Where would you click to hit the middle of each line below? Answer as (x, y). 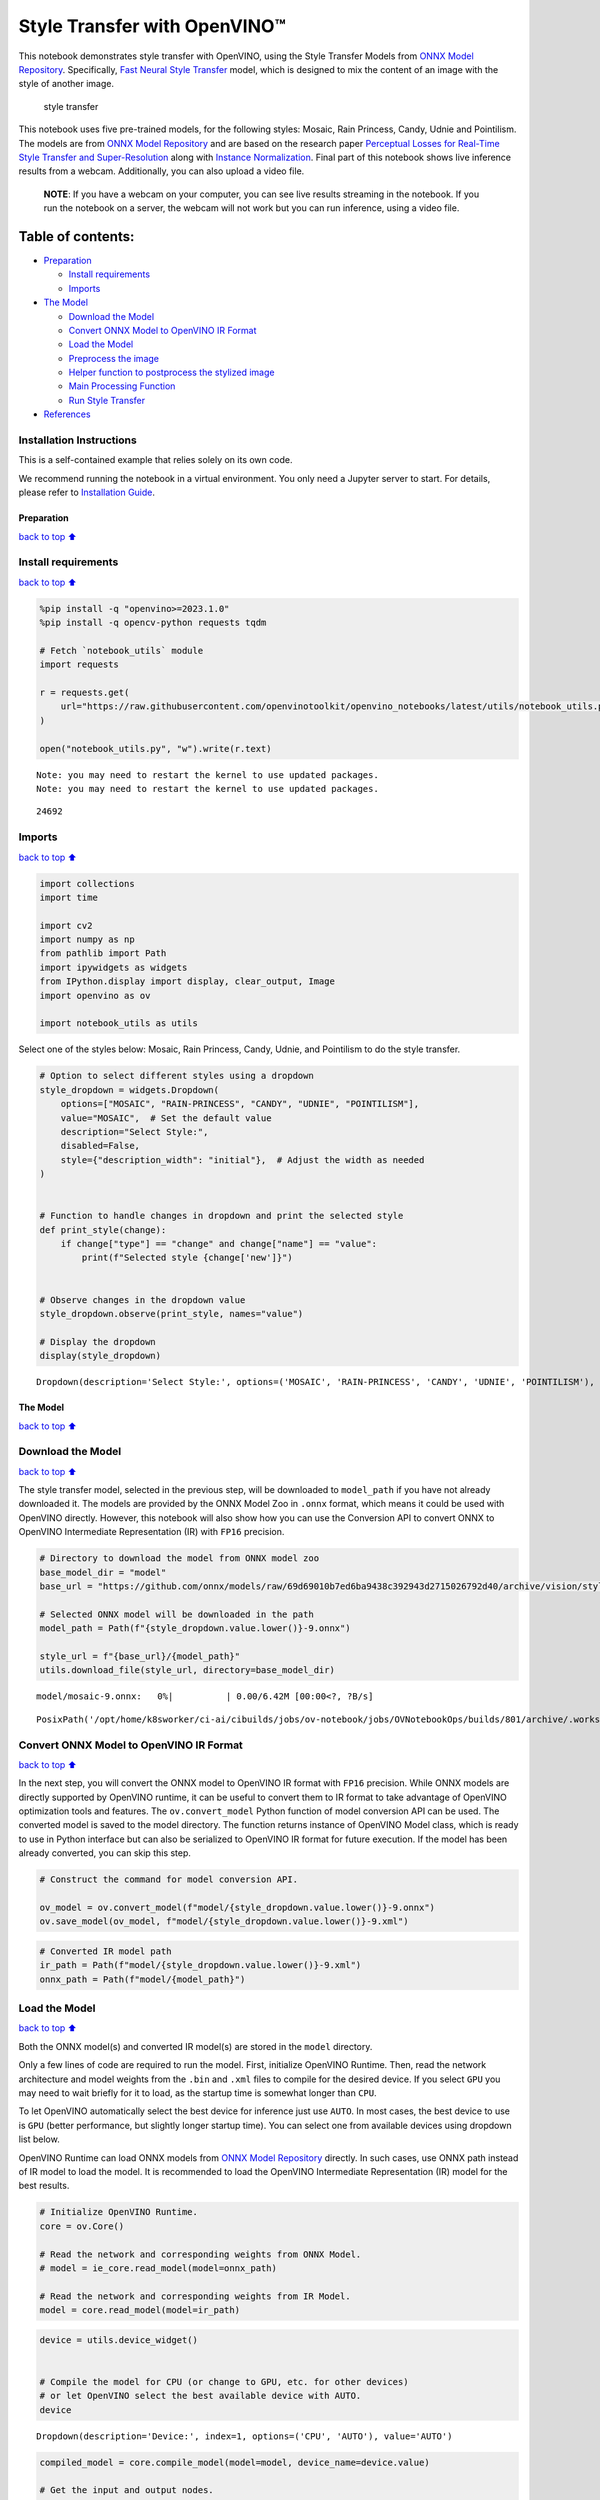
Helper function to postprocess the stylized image (171, 372)
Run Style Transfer (107, 400)
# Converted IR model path (105, 1951)
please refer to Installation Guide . (86, 492)
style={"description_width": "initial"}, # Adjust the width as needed (242, 1159)
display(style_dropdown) (100, 1356)
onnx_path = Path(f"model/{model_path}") (142, 1979)
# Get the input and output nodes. (126, 2490)
